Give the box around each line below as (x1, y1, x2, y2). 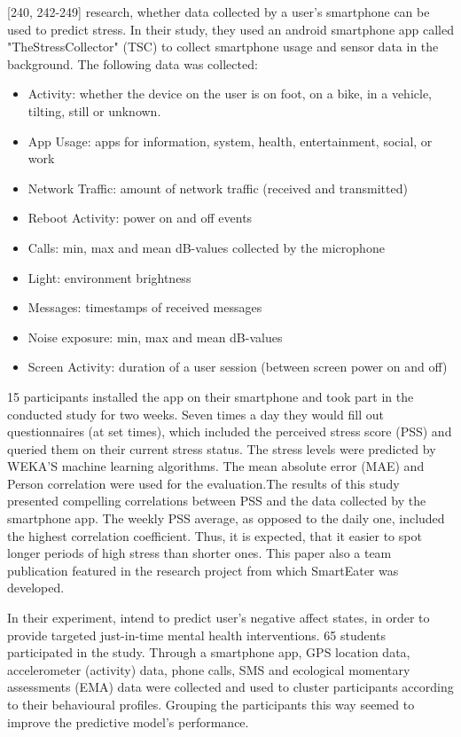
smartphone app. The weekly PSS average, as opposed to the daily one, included (7, 509, 445, 528)
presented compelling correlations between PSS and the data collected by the (7, 491, 426, 510)
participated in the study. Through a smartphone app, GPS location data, (7, 643, 410, 662)
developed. (7, 578, 65, 597)
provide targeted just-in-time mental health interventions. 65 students (7, 625, 387, 644)
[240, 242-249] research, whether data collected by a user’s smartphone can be (7, 3, 430, 20)
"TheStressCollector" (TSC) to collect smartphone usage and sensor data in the (7, 37, 439, 56)
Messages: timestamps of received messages (27, 298, 262, 317)
